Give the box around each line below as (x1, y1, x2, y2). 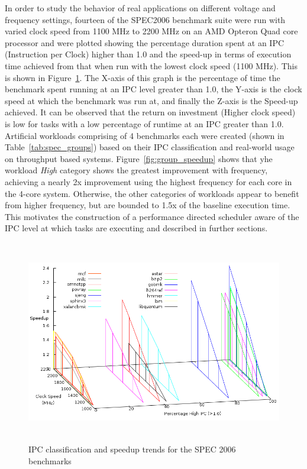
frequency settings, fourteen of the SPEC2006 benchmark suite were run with (5, 13, 286, 25)
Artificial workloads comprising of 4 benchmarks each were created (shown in (5, 129, 285, 141)
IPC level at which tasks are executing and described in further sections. (5, 222, 268, 234)
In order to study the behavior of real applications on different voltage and (5, 2, 276, 14)
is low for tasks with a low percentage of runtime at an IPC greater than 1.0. (5, 117, 284, 130)
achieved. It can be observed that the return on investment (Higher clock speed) (5, 106, 296, 118)
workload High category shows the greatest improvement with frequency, (5, 164, 268, 176)
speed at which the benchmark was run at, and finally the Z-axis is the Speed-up (5, 94, 298, 106)
